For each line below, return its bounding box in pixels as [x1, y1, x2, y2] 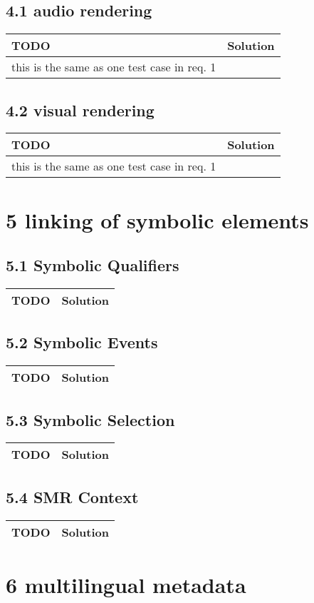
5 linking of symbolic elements [6, 205, 309, 234]
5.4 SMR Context [6, 485, 139, 507]
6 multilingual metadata [6, 569, 246, 599]
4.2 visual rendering [6, 98, 155, 121]
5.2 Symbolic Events [6, 331, 158, 353]
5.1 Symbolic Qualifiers [6, 254, 179, 276]
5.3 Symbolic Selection [6, 408, 175, 430]
